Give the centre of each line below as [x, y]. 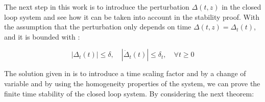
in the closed [242, 7]
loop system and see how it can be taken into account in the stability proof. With [132, 16]
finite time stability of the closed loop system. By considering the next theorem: [129, 93]
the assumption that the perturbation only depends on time [98, 27]
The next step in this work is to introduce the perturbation [97, 7]
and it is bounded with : [42, 36]
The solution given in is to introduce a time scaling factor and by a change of [125, 73]
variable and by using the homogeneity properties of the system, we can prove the [132, 83]
